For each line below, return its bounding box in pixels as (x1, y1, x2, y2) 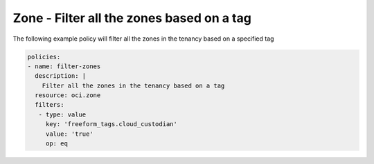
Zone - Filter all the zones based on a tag (12, 10, 252, 25)
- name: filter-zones (27, 62, 101, 70)
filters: (35, 101, 64, 109)
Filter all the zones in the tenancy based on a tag (42, 81, 225, 90)
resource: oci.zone (35, 92, 101, 99)
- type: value (38, 110, 87, 119)
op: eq (45, 140, 69, 147)
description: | (35, 72, 87, 80)
